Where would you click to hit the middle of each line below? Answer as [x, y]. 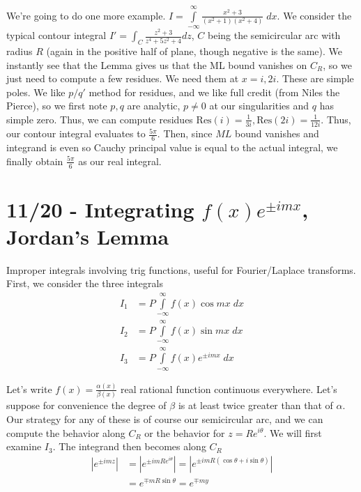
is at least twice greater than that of [255, 405]
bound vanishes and [277, 133]
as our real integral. [120, 161]
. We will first [293, 432]
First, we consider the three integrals [85, 283]
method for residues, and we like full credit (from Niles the [214, 92]
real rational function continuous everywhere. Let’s [229, 389]
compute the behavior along [66, 432]
